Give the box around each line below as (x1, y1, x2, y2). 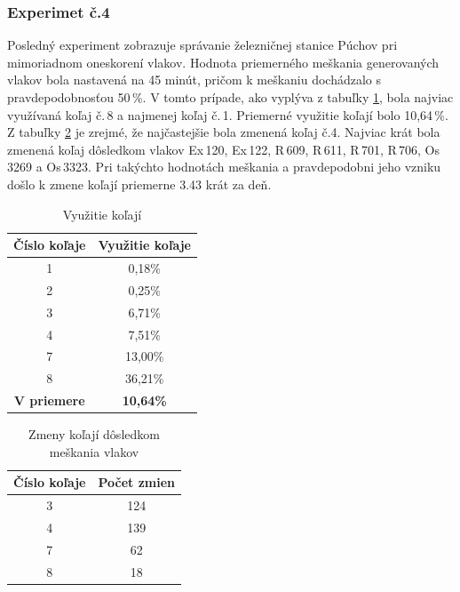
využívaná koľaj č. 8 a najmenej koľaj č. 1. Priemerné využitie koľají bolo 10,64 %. (7, 105, 448, 124)
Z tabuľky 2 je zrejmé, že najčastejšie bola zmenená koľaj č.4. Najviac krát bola (7, 123, 440, 141)
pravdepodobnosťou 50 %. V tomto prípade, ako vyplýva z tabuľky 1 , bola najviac (7, 88, 454, 106)
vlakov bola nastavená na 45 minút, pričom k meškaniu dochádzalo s (7, 70, 382, 89)
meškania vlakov (49, 442, 139, 460)
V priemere (13, 391, 85, 410)
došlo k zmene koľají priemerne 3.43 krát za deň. (7, 174, 272, 193)
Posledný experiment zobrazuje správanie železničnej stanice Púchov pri (7, 36, 398, 54)
